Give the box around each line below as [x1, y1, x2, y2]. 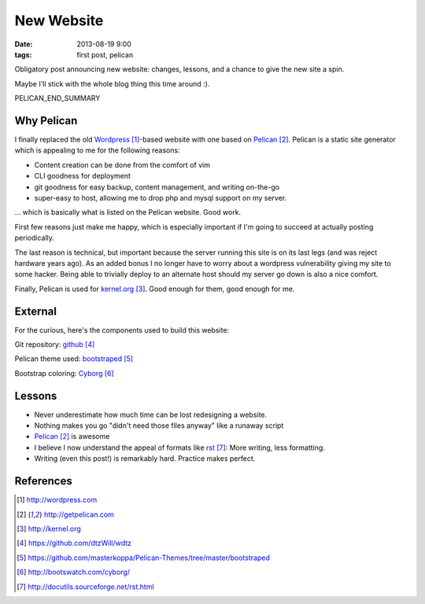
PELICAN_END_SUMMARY [14, 94, 101, 103]
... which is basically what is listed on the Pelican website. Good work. [14, 208, 242, 217]
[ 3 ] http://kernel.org [17, 524, 82, 533]
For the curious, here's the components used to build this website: [14, 325, 230, 334]
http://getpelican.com [43, 510, 114, 519]
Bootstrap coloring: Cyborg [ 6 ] [14, 368, 114, 377]
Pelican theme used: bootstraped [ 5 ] [14, 354, 134, 363]
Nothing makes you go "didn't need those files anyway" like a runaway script [34, 421, 284, 430]
